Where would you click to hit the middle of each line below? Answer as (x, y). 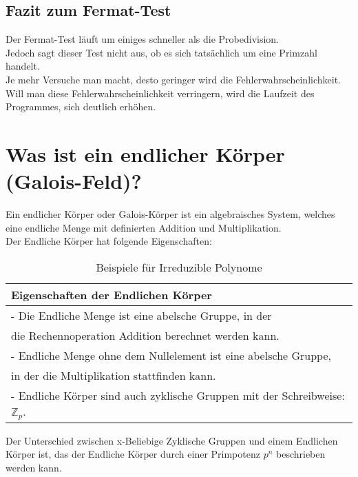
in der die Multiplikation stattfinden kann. (114, 375)
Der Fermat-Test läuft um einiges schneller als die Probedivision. (143, 39)
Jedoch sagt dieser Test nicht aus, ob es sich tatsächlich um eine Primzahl (161, 52)
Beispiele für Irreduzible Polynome (179, 267)
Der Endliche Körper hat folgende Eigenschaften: (109, 241)
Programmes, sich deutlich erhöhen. (81, 106)
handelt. (23, 66)
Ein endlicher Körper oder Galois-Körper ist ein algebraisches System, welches (170, 214)
